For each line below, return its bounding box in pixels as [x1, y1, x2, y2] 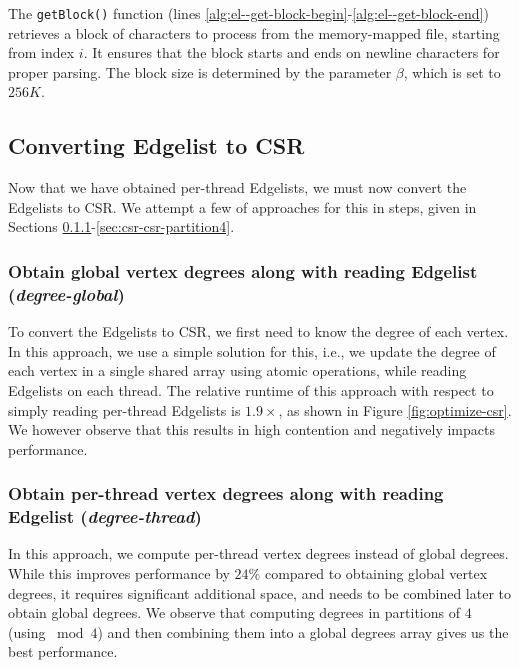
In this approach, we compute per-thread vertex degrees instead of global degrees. [8, 543, 509, 564]
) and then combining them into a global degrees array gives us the [97, 621, 509, 642]
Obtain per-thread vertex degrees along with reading [8, 481, 444, 506]
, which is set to [403, 61, 501, 82]
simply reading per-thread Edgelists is [8, 399, 241, 420]
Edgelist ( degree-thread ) [8, 504, 202, 529]
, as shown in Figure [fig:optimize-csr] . [278, 399, 512, 420]
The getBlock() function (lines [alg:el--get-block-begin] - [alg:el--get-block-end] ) [8, 3, 489, 23]
